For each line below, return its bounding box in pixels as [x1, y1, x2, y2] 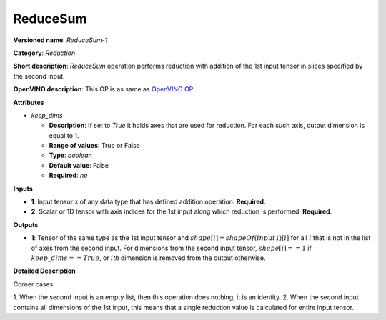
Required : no [49, 171, 88, 180]
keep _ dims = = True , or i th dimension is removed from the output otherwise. [31, 254, 266, 262]
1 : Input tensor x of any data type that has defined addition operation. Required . [31, 197, 266, 206]
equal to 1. [49, 131, 79, 139]
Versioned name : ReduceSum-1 [13, 36, 108, 44]
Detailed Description [13, 266, 76, 275]
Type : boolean [49, 151, 92, 160]
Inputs [13, 184, 34, 193]
